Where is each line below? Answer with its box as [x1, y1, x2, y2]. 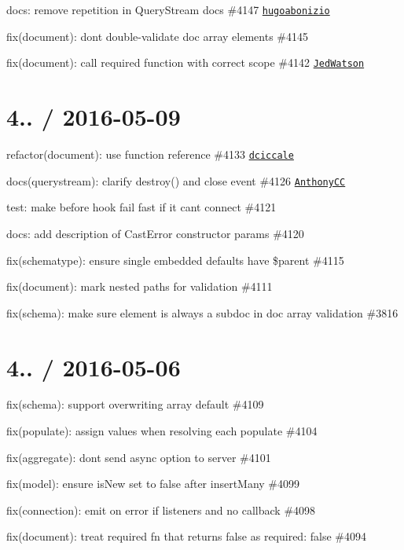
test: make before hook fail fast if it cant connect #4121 [6, 199, 277, 215]
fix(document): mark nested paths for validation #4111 [6, 278, 273, 295]
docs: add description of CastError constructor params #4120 [6, 225, 304, 241]
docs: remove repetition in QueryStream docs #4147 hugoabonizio [6, 2, 330, 17]
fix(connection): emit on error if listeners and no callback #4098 [6, 501, 316, 518]
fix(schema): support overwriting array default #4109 [6, 396, 264, 412]
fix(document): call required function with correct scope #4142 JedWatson [6, 54, 365, 71]
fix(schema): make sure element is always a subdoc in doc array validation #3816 [6, 304, 398, 321]
